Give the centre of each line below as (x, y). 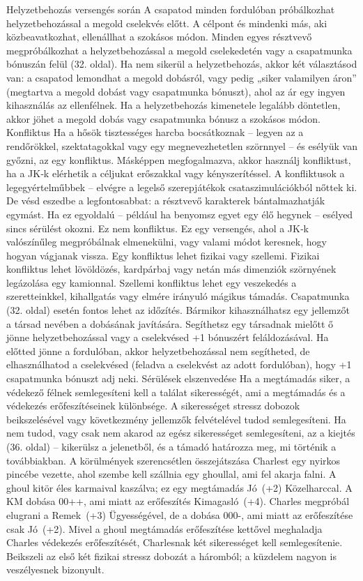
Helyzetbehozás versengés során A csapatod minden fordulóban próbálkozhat (171, 9)
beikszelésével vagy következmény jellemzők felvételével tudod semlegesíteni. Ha (176, 419)
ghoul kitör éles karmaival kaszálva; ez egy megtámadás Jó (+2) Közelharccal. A (179, 487)
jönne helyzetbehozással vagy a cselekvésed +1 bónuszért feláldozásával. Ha (168, 337)
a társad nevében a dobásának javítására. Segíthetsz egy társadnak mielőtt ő (170, 323)
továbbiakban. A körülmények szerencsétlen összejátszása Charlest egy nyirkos (173, 460)
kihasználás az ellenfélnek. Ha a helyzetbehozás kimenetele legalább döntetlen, (173, 105)
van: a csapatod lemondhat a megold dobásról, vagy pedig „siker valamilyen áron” (181, 77)
